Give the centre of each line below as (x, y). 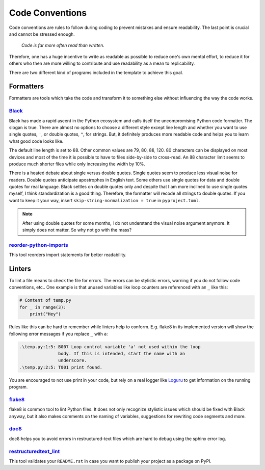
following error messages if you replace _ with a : (58, 334)
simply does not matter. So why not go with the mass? (77, 230)
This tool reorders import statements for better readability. (68, 255)
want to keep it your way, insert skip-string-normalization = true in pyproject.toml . (105, 200)
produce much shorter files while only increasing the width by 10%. (77, 164)
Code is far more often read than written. (63, 45)
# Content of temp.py (45, 300)
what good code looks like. (36, 141)
